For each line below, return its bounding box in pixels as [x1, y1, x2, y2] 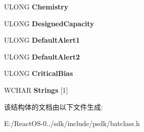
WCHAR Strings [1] [4, 84, 68, 95]
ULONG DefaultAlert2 [4, 51, 80, 62]
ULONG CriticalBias [4, 68, 73, 78]
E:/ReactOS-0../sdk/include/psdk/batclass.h [4, 118, 140, 129]
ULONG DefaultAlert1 [4, 35, 80, 45]
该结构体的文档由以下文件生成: [4, 101, 103, 112]
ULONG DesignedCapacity [4, 18, 95, 28]
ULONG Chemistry [4, 1, 68, 11]
